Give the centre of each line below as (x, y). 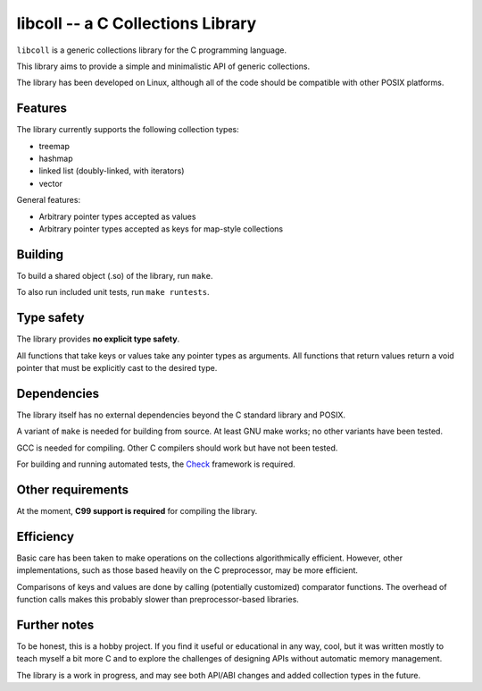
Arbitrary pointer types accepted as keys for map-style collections (161, 229)
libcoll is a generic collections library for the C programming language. (152, 50)
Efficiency (46, 536)
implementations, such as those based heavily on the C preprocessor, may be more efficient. (187, 570)
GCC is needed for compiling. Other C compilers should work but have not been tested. (177, 448)
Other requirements (73, 489)
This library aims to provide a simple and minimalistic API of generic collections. (163, 66)
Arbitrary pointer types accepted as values (117, 216)
